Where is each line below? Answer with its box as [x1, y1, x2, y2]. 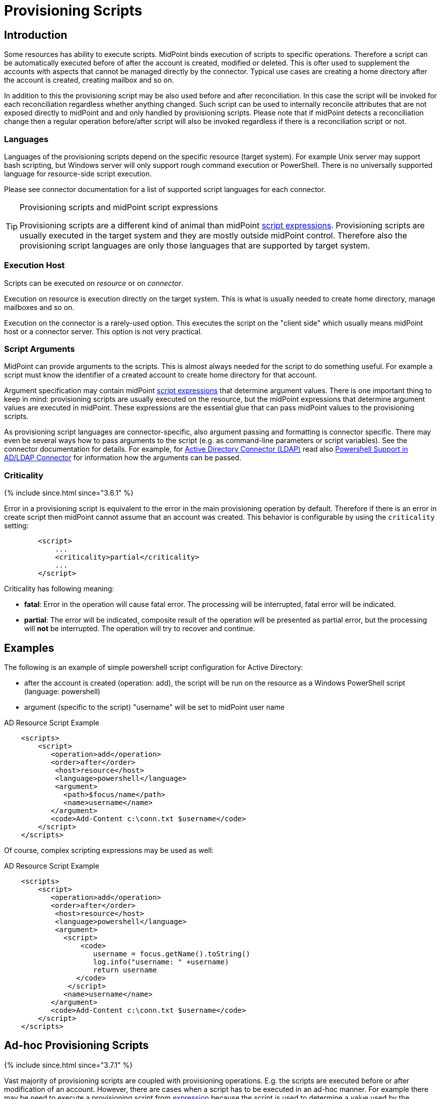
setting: [4, 521, 29, 530]
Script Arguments [4, 344, 75, 354]
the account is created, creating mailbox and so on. [4, 76, 174, 85]
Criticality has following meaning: [4, 584, 114, 593]
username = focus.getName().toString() [93, 950, 250, 958]
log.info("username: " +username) [93, 958, 229, 966]
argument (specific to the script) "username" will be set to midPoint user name [24, 703, 285, 712]
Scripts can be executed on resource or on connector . [4, 278, 184, 287]
